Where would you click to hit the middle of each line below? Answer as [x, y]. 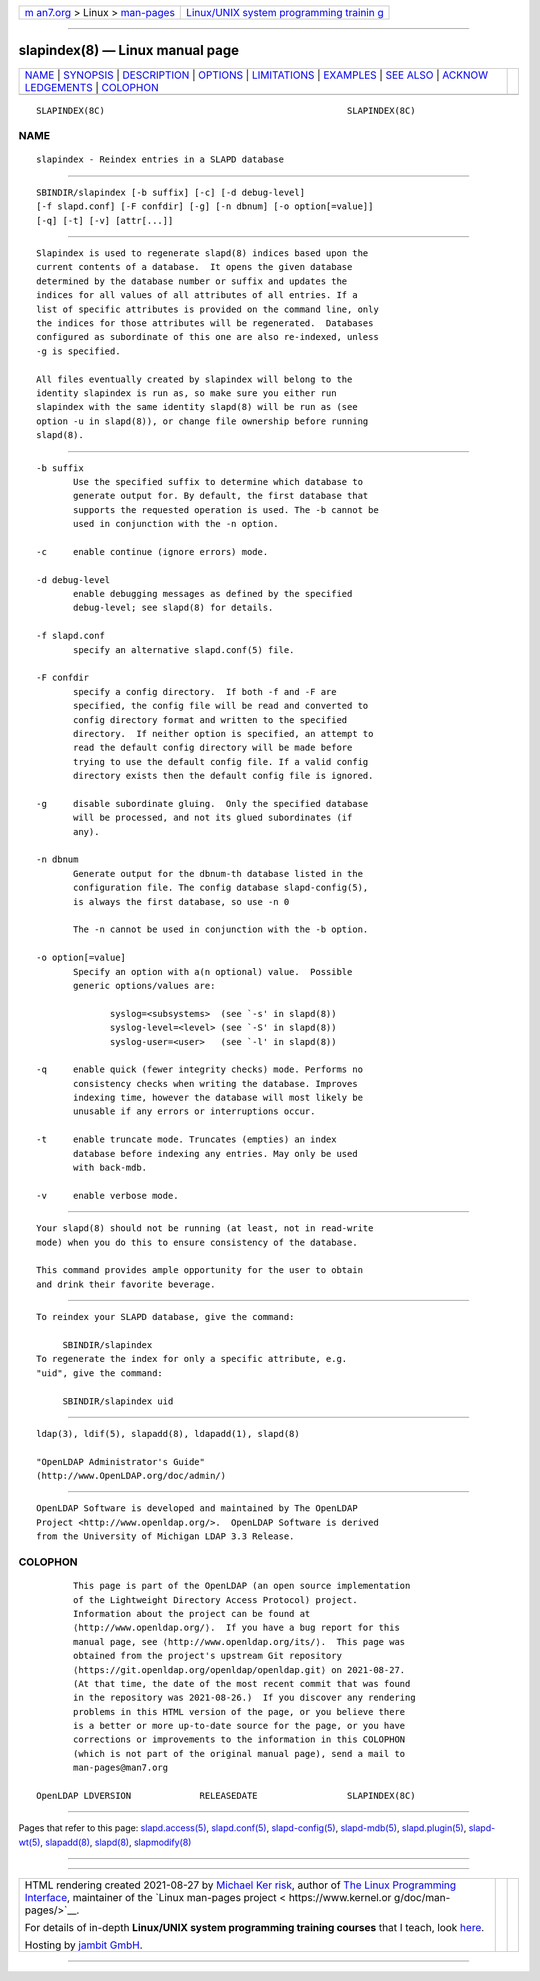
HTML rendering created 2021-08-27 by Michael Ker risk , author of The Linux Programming [240, 1885]
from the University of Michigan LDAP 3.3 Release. [165, 1536]
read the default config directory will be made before [213, 748]
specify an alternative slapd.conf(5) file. [184, 649]
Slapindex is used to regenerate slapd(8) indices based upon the [202, 253]
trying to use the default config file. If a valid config [221, 761]
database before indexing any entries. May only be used [216, 1153]
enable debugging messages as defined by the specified [213, 594]
